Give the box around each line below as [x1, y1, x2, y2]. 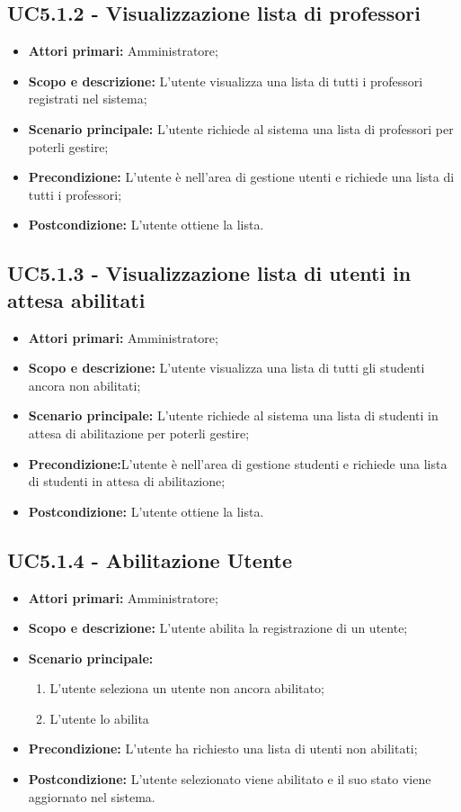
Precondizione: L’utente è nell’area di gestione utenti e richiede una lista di [28, 167, 455, 186]
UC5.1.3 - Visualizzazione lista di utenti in [7, 259, 412, 287]
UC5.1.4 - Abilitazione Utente [7, 546, 292, 573]
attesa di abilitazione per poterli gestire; [28, 423, 250, 442]
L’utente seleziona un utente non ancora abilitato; [49, 679, 324, 698]
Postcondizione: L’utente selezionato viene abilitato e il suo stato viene [28, 770, 431, 789]
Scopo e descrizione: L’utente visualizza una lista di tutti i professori [28, 71, 423, 90]
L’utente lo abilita [49, 708, 149, 727]
